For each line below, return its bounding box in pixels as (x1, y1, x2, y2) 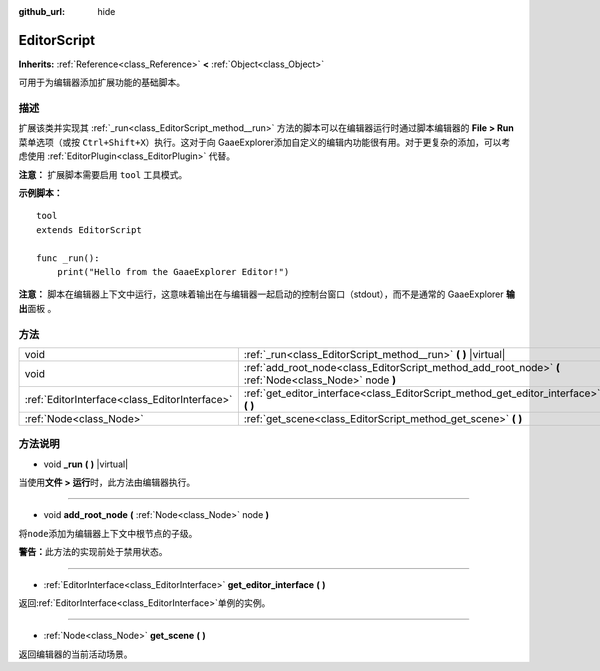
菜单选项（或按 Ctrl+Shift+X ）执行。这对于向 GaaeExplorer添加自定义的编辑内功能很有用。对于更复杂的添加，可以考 (18, 136, 511, 148)
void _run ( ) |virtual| (43, 458, 129, 470)
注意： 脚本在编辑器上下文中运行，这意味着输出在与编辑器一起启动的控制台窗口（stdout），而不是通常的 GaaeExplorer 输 (18, 288, 515, 300)
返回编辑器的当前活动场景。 (18, 648, 133, 660)
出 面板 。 (18, 302, 57, 314)
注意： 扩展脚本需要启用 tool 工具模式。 (18, 168, 188, 180)
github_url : (18, 6, 65, 17)
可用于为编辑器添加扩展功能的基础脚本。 (18, 76, 185, 89)
